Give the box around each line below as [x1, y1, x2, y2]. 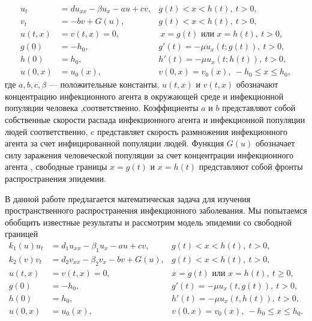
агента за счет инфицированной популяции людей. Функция [5, 137, 224, 149]
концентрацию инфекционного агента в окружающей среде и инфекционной [5, 89, 284, 102]
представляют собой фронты [199, 160, 303, 173]
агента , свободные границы [5, 160, 107, 173]
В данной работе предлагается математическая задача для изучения [5, 192, 251, 205]
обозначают [236, 78, 278, 91]
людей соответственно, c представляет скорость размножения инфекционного [5, 125, 287, 137]
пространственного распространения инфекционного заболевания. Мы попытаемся [5, 204, 307, 217]
